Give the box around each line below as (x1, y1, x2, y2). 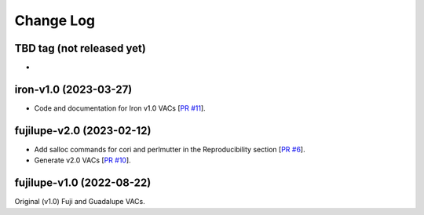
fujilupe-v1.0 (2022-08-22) (14, 177, 152, 190)
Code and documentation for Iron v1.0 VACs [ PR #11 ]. (34, 103, 206, 113)
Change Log (14, 12, 96, 29)
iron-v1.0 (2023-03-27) (14, 82, 133, 96)
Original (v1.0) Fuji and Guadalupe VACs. (14, 197, 145, 206)
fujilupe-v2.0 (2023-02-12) (14, 124, 152, 137)
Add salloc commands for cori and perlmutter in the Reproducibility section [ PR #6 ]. (34, 144, 305, 154)
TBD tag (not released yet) (14, 42, 147, 55)
